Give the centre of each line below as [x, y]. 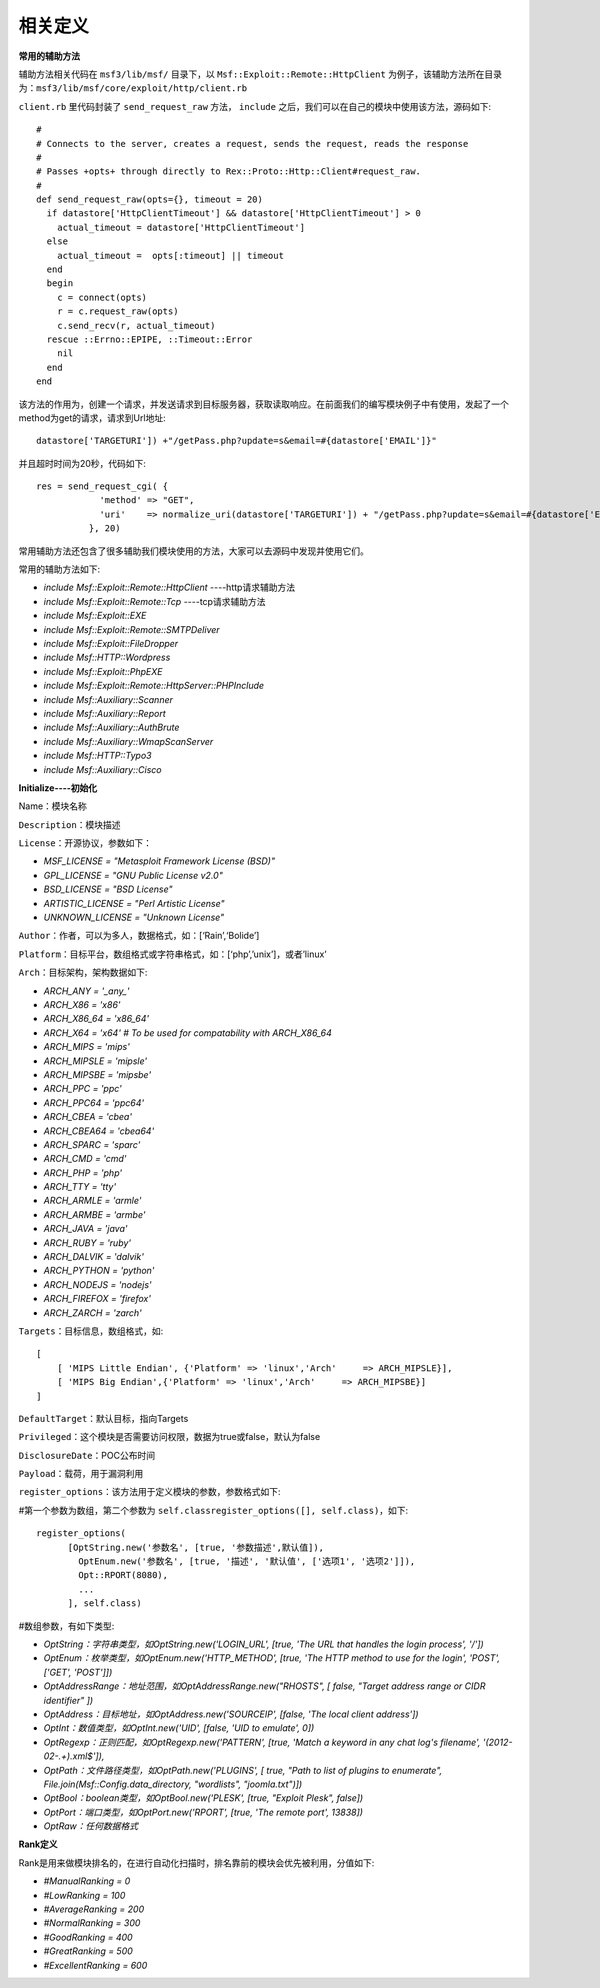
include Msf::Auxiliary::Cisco [102, 769]
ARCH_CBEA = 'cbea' [88, 1117]
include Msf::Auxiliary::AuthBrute [111, 727]
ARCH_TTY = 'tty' [80, 1187]
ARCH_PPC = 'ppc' [82, 1089]
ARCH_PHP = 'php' [83, 1172]
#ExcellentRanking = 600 [95, 1965]
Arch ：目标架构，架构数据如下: [83, 972]
